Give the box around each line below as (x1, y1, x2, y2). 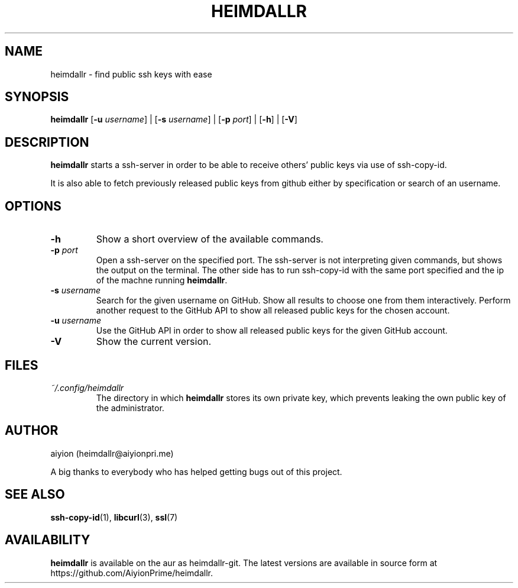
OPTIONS (5, 198, 61, 214)
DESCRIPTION (5, 134, 89, 150)
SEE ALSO (5, 487, 65, 502)
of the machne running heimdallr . (96, 275, 228, 286)
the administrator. (96, 402, 164, 413)
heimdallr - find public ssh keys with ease (50, 69, 212, 79)
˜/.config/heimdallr (50, 382, 124, 393)
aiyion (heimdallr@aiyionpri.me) (50, 448, 174, 458)
